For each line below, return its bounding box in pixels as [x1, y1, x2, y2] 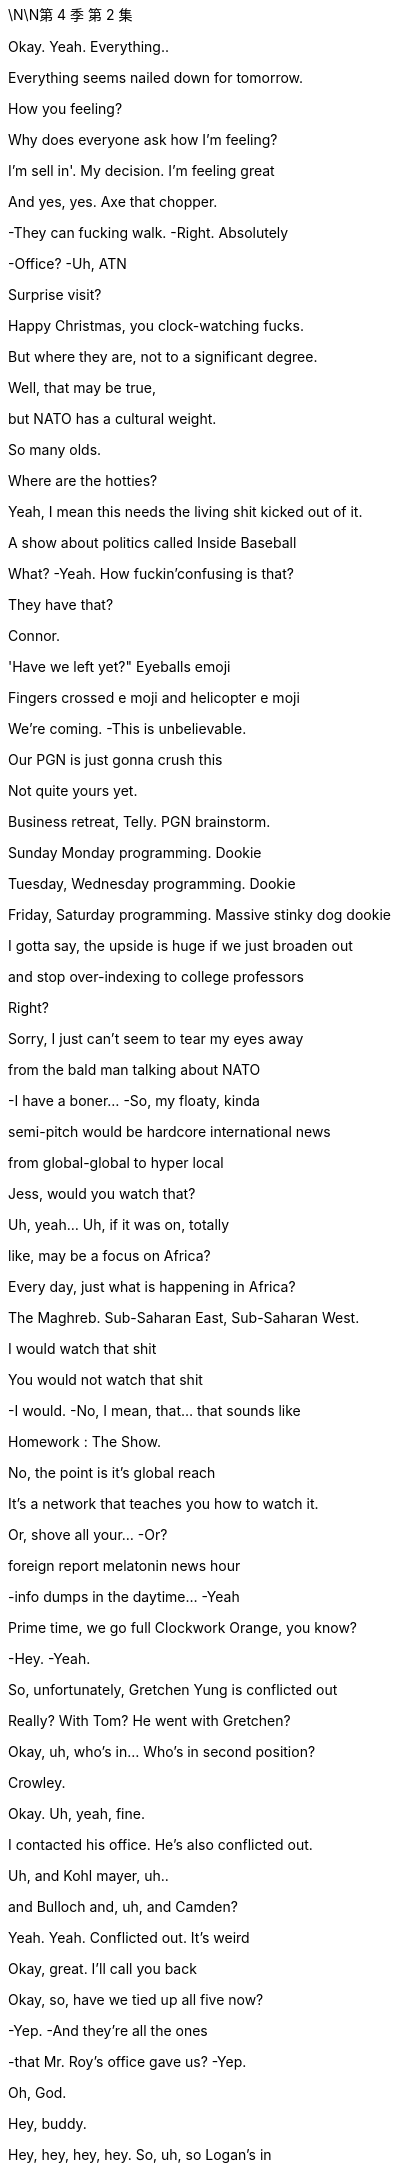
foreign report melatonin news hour [8, 1557, 241, 1574]
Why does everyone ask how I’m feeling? [8, 131, 278, 148]
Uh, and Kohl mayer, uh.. [8, 1867, 169, 1884]
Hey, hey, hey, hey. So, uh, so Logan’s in [8, 2146, 272, 2163]
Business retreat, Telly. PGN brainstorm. [8, 813, 271, 830]
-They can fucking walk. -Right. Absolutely [8, 224, 289, 241]
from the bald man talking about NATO [8, 1061, 261, 1078]
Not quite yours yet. [8, 782, 138, 799]
